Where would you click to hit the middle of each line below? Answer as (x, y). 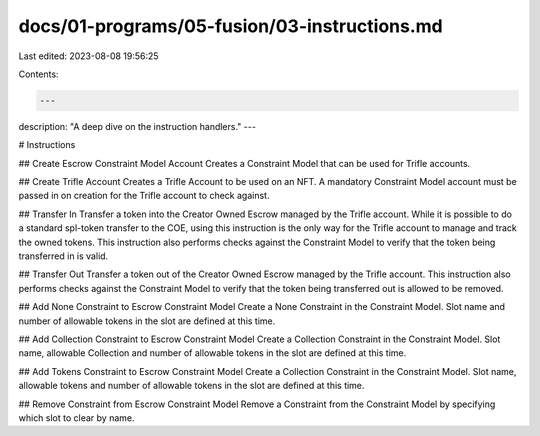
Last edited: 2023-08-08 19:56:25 (88, 56)
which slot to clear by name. (76, 417)
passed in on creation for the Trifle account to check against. (144, 196)
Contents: (38, 74)
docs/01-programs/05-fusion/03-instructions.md (231, 26)
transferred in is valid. (63, 256)
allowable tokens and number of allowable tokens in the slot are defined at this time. (191, 386)
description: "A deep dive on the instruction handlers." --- (137, 126)
